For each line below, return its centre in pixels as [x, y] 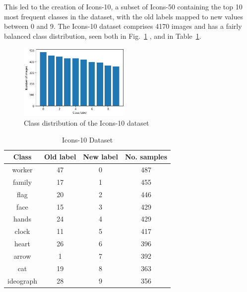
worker [22, 170]
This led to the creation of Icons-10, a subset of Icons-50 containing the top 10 [123, 6]
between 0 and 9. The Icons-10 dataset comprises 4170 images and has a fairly [123, 26]
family [22, 182]
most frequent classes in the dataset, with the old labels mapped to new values [123, 16]
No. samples [146, 157]
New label [100, 157]
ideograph [22, 280]
